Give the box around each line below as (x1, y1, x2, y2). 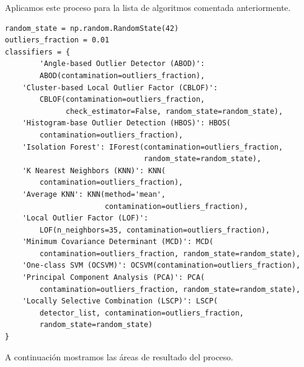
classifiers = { (5, 47, 70, 56)
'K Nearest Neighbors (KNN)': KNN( (22, 166, 166, 175)
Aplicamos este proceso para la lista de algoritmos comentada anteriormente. (5, 1, 291, 13)
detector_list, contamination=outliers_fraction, (39, 308, 244, 317)
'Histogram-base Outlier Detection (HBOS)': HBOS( (22, 119, 231, 128)
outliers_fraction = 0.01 (5, 36, 109, 45)
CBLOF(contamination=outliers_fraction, (39, 95, 205, 104)
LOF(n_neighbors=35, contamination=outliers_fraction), (39, 225, 270, 234)
